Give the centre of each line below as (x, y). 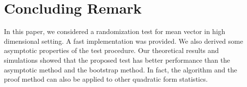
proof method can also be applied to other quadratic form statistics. (106, 79)
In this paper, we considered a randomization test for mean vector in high (115, 31)
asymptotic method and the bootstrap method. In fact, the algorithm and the (121, 69)
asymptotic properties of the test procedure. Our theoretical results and (112, 50)
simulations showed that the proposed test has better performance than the (117, 60)
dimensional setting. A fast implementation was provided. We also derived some (123, 41)
